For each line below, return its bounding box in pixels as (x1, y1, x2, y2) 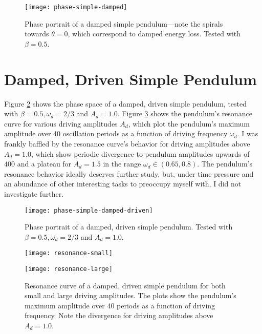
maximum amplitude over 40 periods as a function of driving (25, 300, 215, 310)
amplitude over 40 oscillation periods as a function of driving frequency (4, 128, 228, 139)
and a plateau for (17, 158, 72, 169)
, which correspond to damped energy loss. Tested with (68, 28, 241, 39)
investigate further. (4, 188, 64, 199)
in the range (103, 158, 141, 169)
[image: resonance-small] (25, 249, 113, 257)
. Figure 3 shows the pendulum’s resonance (117, 108, 252, 119)
